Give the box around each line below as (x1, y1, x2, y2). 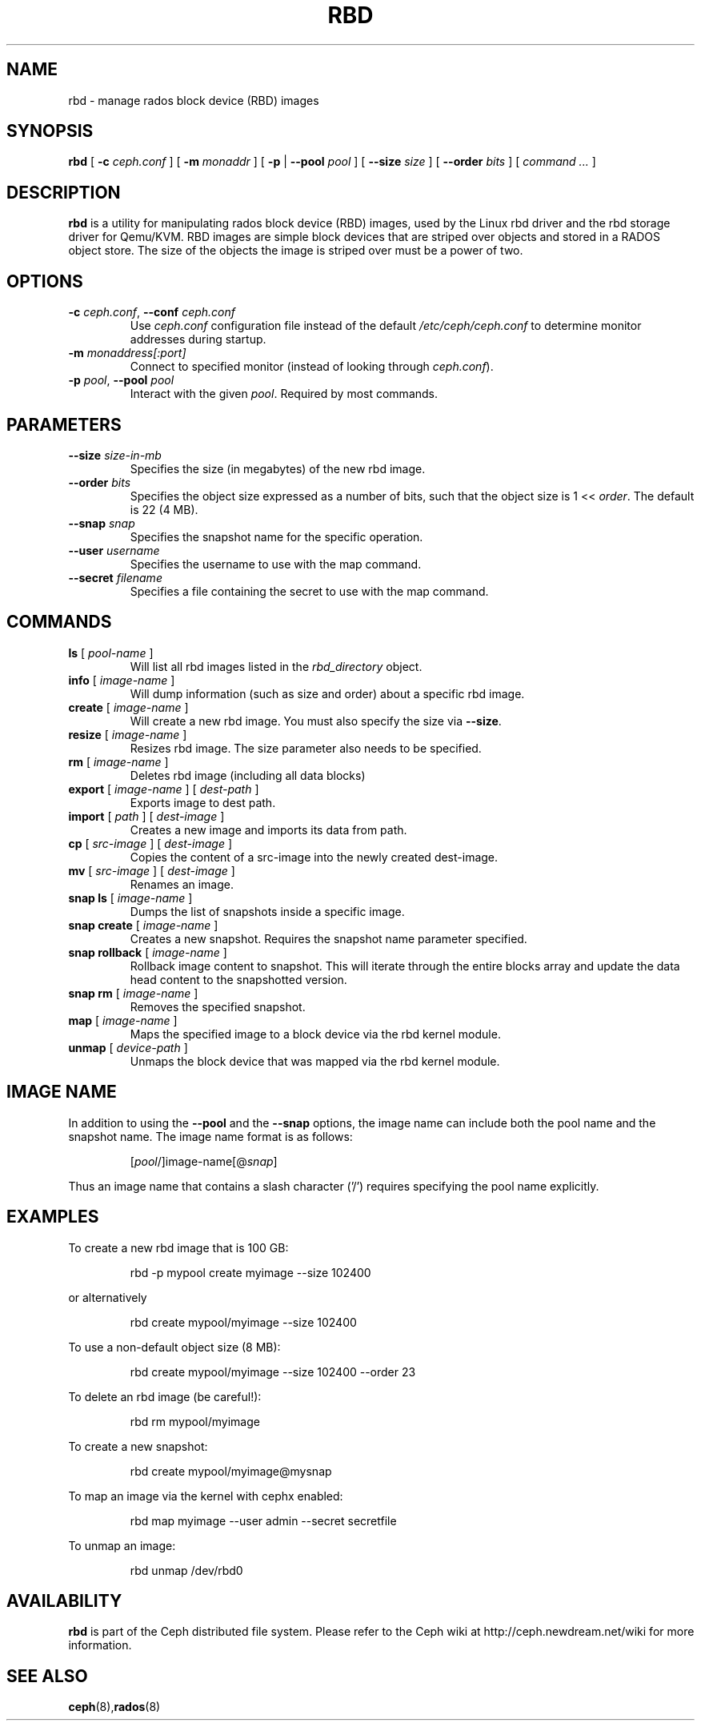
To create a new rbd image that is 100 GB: (68, 1240, 289, 1255)
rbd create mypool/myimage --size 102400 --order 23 (130, 1364, 416, 1379)
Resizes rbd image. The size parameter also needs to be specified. (130, 741, 482, 755)
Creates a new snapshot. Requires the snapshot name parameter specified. (130, 931, 527, 946)
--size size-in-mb (68, 448, 162, 462)
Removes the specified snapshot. (130, 999, 306, 1014)
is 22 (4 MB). (130, 502, 198, 516)
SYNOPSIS (6, 121, 94, 142)
